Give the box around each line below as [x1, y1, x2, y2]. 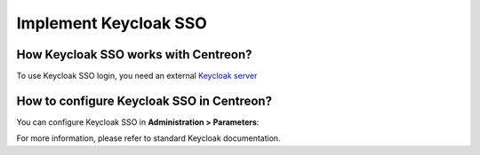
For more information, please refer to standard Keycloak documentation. [16, 133, 281, 143]
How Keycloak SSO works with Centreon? [16, 47, 252, 62]
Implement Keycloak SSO [16, 13, 208, 33]
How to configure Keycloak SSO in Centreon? [16, 93, 273, 108]
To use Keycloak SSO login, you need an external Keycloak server [16, 71, 258, 81]
